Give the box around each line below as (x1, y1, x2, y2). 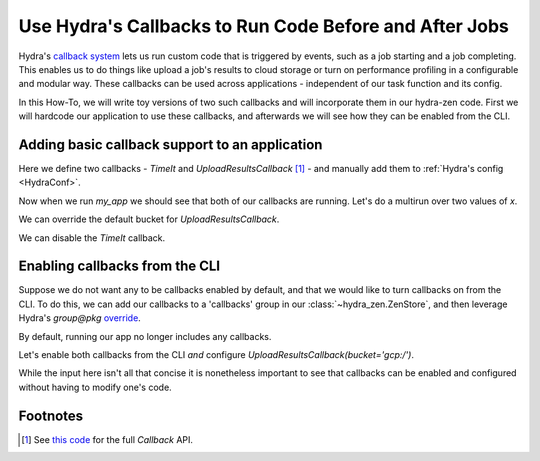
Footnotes (18, 407, 84, 424)
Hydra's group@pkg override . (18, 312, 142, 324)
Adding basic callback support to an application (18, 136, 323, 153)
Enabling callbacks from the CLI (18, 258, 221, 275)
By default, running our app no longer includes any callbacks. (18, 330, 272, 342)
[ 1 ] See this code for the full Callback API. (21, 433, 194, 445)
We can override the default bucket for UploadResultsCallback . (18, 213, 280, 225)
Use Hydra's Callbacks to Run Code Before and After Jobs (18, 15, 509, 37)
